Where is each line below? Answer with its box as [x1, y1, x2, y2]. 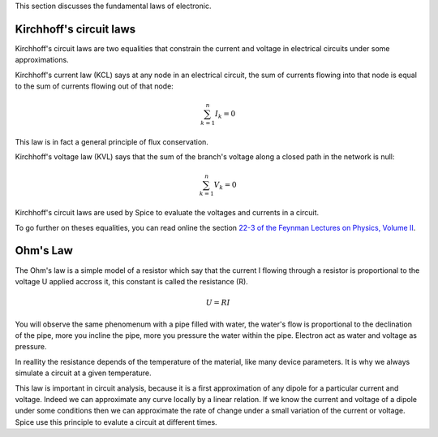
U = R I [205, 298, 230, 308]
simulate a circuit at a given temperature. [15, 368, 152, 378]
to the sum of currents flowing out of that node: [15, 81, 174, 91]
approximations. [15, 55, 69, 65]
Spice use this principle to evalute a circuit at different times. [15, 417, 218, 426]
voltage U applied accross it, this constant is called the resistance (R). [15, 276, 249, 286]
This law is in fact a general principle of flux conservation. [15, 136, 208, 146]
